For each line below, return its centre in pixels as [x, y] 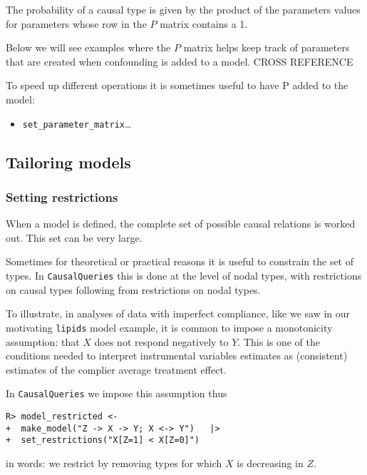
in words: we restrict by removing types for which [114, 463]
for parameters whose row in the [76, 23]
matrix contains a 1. [204, 23]
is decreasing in [270, 463]
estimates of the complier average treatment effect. [116, 369]
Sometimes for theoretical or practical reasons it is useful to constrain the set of [180, 261]
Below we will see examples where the [88, 47]
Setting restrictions [62, 196]
